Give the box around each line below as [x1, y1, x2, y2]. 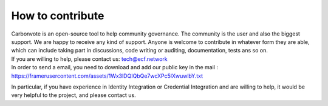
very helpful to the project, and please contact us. [11, 92, 136, 99]
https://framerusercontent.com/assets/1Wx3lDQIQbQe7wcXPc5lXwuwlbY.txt [11, 72, 203, 79]
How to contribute [11, 9, 104, 22]
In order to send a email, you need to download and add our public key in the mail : [11, 64, 219, 71]
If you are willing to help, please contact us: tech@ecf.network [11, 55, 168, 63]
